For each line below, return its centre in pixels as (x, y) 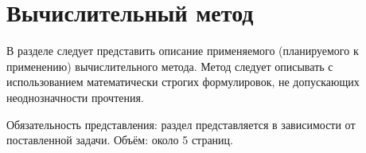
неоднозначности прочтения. (75, 97)
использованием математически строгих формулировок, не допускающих (183, 82)
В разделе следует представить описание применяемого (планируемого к (183, 51)
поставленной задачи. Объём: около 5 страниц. (120, 140)
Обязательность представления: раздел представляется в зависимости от (181, 124)
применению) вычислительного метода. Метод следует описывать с (170, 66)
